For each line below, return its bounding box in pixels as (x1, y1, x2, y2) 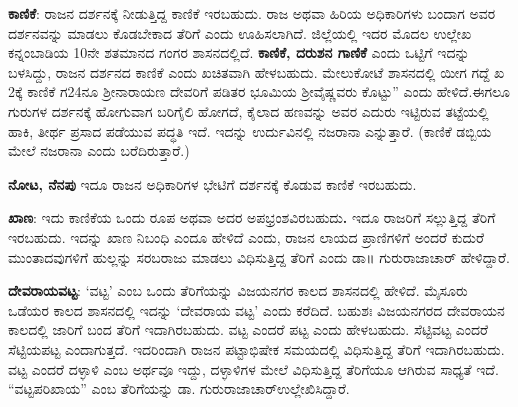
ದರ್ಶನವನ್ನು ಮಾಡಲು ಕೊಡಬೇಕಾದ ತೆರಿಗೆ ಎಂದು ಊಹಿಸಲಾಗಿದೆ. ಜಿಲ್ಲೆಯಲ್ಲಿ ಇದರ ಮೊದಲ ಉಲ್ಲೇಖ (8, 22, 472, 43)
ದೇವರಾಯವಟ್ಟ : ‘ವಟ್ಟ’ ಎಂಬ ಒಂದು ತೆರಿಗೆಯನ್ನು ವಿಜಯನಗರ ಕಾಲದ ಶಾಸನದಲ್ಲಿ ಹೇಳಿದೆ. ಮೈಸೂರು (8, 280, 468, 301)
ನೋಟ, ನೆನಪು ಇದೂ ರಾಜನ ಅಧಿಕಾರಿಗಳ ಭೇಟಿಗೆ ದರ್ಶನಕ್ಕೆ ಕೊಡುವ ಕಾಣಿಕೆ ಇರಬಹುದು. (8, 173, 417, 194)
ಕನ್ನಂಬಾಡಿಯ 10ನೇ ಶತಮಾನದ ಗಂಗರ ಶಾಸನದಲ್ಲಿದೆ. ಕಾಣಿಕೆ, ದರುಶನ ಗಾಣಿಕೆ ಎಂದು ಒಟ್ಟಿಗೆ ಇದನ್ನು (8, 42, 470, 63)
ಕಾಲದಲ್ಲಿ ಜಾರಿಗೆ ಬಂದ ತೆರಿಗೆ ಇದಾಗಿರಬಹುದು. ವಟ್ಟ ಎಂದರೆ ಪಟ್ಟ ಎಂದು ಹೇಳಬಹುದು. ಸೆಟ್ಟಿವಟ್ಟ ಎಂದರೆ (8, 319, 489, 340)
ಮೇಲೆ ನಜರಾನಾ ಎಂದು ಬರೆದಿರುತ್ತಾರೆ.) (8, 140, 190, 161)
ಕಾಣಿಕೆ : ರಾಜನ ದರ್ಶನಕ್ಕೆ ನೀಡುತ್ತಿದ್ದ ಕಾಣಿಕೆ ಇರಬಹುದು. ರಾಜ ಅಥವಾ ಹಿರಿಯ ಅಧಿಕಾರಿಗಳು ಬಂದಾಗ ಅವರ (8, 3, 496, 23)
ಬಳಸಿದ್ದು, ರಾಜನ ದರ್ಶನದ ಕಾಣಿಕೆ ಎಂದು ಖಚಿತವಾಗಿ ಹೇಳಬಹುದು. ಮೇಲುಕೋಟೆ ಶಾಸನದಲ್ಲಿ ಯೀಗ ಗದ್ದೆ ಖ (8, 61, 505, 82)
